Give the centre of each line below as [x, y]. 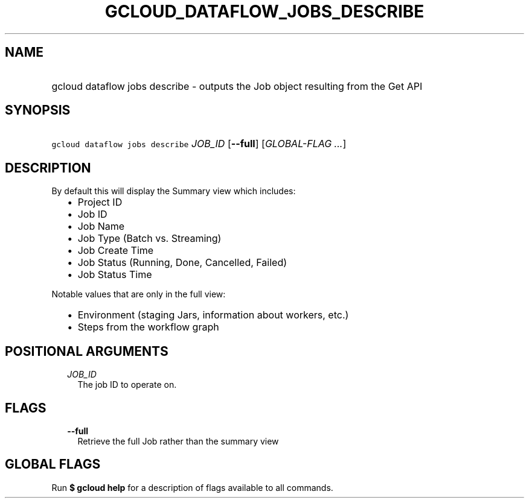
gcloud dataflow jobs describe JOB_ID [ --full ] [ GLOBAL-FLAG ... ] [199, 144]
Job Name [101, 226]
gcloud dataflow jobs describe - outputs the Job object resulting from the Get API [237, 86]
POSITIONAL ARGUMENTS [87, 351]
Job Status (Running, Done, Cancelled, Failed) [182, 263]
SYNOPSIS [38, 110]
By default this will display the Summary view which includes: [174, 191]
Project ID [100, 202]
